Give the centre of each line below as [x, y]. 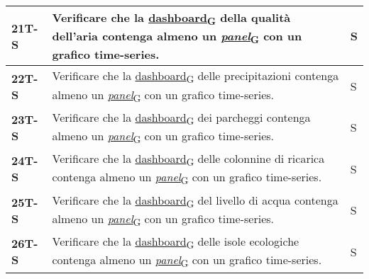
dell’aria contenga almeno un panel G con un [177, 37]
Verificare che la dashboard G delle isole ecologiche [176, 242]
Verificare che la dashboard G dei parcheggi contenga [181, 118]
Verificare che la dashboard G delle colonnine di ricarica [188, 160]
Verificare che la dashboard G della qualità [171, 19]
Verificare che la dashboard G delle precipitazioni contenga [195, 77]
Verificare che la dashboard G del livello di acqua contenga [195, 201]
